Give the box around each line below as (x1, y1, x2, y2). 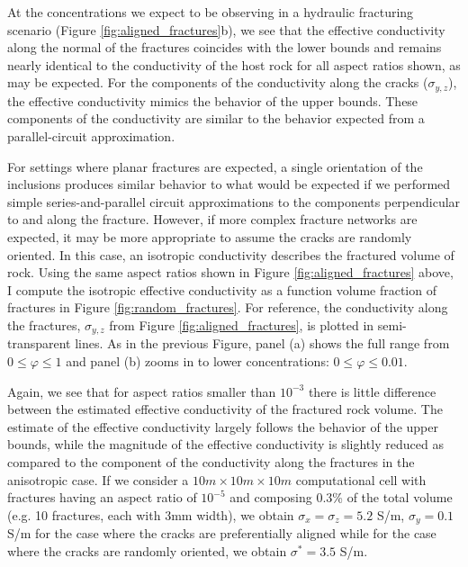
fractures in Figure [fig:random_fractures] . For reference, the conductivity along (7, 298, 448, 317)
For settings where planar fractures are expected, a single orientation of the (7, 157, 423, 175)
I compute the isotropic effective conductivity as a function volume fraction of (7, 280, 436, 299)
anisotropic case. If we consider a (7, 470, 189, 489)
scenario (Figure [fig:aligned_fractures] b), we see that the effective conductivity (7, 20, 445, 39)
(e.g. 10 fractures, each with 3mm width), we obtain (7, 505, 294, 524)
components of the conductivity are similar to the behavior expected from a (7, 109, 425, 128)
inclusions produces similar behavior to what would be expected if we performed (7, 175, 451, 193)
